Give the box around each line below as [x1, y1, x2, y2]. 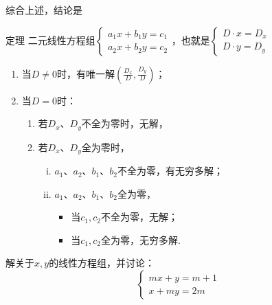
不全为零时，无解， [81, 116, 168, 131]
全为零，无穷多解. [100, 232, 181, 247]
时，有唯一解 [57, 66, 115, 80]
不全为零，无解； [100, 210, 178, 224]
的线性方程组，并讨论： [49, 256, 155, 270]
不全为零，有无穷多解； [117, 163, 223, 178]
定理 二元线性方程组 [5, 32, 95, 47]
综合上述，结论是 [5, 3, 82, 16]
